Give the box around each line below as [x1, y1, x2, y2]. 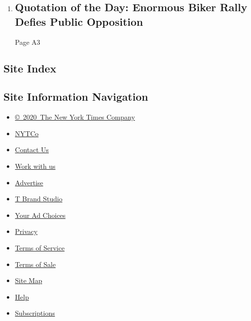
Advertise [15, 177, 43, 187]
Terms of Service [15, 242, 65, 252]
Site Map [15, 275, 42, 285]
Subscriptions [15, 308, 55, 318]
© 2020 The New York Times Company [15, 112, 135, 122]
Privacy [15, 226, 38, 236]
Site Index [3, 60, 57, 75]
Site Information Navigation [3, 89, 148, 104]
